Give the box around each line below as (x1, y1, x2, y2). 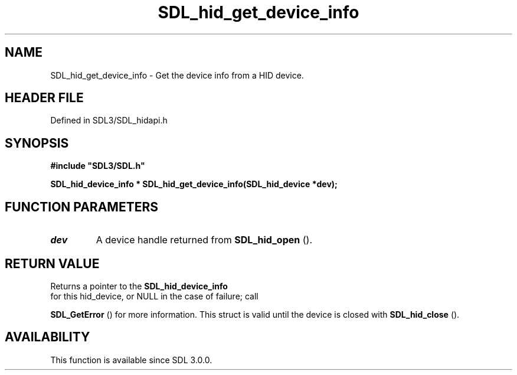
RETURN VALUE (5, 256, 100, 271)
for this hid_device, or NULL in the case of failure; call (50, 291, 258, 301)
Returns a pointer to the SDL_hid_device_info (50, 281, 228, 291)
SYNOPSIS (5, 135, 69, 151)
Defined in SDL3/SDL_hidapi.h (50, 115, 168, 126)
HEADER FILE (5, 90, 84, 106)
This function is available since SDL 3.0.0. (50, 354, 212, 365)
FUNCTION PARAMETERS (5, 199, 158, 214)
